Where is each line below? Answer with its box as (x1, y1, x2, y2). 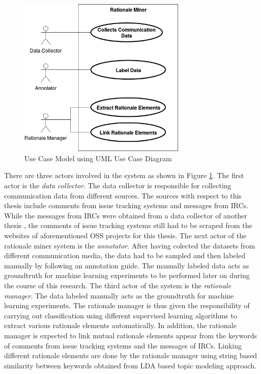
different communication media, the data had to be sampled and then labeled (4, 250, 246, 261)
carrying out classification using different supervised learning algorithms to (4, 310, 237, 320)
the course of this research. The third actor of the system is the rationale (4, 280, 231, 290)
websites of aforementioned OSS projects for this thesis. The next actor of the (4, 230, 247, 241)
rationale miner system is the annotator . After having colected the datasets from (4, 240, 255, 251)
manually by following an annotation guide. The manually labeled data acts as (4, 260, 249, 270)
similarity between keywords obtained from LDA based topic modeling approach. (4, 360, 256, 370)
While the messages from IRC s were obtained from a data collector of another (4, 210, 247, 220)
